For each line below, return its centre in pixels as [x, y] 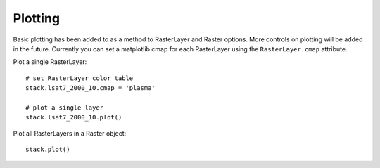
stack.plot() [48, 150]
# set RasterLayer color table [80, 78]
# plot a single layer [65, 108]
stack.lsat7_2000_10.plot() [74, 117]
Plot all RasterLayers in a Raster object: [70, 133]
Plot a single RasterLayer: [50, 62]
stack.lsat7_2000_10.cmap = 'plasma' [91, 88]
